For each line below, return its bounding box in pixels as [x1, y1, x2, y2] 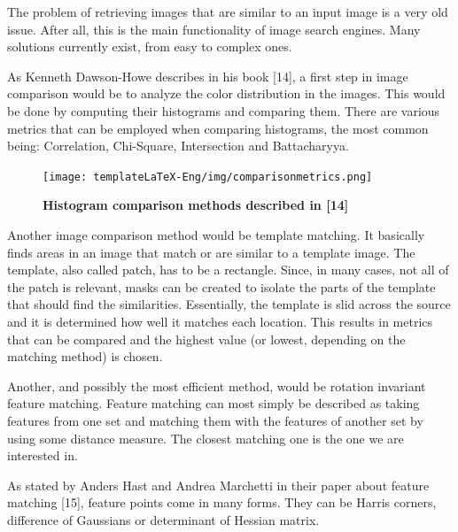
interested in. [7, 446, 78, 465]
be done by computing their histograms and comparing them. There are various [7, 101, 440, 120]
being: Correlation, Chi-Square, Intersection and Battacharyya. [7, 136, 349, 155]
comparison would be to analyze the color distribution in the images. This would [7, 84, 446, 103]
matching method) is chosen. [7, 347, 163, 366]
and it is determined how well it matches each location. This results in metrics [7, 312, 433, 330]
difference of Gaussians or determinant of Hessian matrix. [7, 510, 320, 528]
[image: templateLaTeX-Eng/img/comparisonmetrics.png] [43, 170, 373, 183]
